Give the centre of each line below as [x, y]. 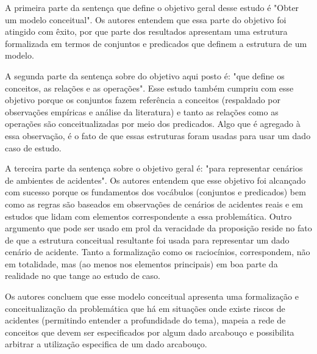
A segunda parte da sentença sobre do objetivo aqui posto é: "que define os [145, 75]
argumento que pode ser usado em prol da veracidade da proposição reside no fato [158, 228]
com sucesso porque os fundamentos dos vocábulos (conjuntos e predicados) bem [155, 192]
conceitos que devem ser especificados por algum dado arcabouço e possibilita [150, 332]
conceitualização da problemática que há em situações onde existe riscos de [145, 308]
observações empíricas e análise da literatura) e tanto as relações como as [142, 111]
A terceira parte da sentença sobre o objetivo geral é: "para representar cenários [154, 168]
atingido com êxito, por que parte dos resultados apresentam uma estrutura [146, 31]
